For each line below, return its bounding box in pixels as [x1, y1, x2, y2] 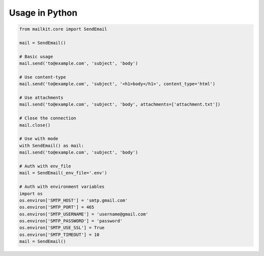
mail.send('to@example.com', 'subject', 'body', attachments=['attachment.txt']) [19, 102, 221, 107]
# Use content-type [19, 74, 66, 80]
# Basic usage [19, 54, 53, 59]
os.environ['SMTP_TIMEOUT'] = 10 [19, 232, 100, 237]
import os [19, 191, 43, 196]
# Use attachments [19, 95, 64, 100]
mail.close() [19, 122, 51, 128]
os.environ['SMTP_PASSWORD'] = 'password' [19, 218, 123, 224]
